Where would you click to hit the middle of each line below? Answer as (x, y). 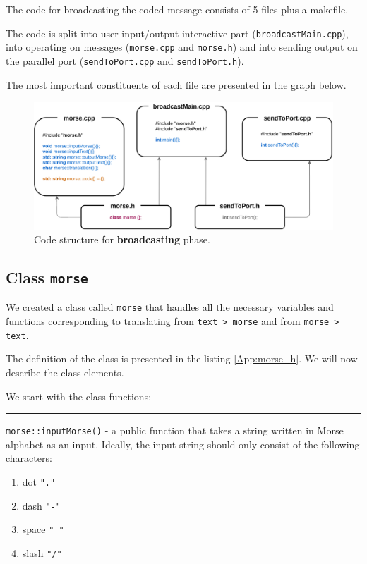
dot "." (39, 482)
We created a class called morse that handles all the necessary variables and (170, 307)
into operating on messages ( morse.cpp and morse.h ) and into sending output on (182, 47)
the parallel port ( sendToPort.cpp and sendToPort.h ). (125, 60)
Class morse (47, 277)
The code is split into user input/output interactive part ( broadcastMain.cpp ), (177, 33)
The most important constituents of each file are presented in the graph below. (176, 84)
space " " (43, 529)
